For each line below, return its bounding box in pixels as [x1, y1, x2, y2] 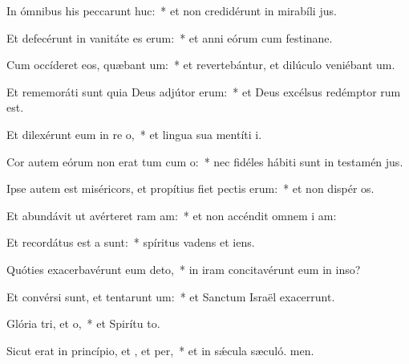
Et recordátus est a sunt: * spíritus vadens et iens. [6, 234, 255, 251]
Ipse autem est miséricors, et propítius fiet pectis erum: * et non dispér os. [6, 180, 375, 197]
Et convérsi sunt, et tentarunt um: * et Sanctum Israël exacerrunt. [6, 288, 335, 305]
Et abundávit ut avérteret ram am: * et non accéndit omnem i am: [6, 207, 337, 223]
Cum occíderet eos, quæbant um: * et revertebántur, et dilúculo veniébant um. [6, 56, 395, 73]
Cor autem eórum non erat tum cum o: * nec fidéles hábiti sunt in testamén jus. [6, 153, 403, 170]
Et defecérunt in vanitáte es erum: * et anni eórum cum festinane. [6, 29, 333, 46]
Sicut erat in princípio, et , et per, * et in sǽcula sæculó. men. [6, 342, 314, 358]
